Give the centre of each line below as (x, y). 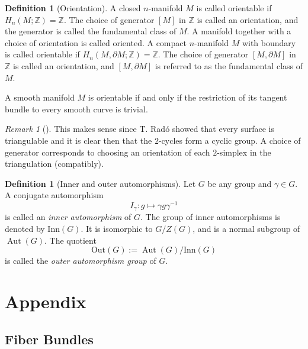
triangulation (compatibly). (54, 164)
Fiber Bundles (49, 339)
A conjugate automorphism (54, 195)
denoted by (25, 229)
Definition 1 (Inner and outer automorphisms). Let (100, 183)
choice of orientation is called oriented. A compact (96, 42)
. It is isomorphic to (117, 229)
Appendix (46, 301)
